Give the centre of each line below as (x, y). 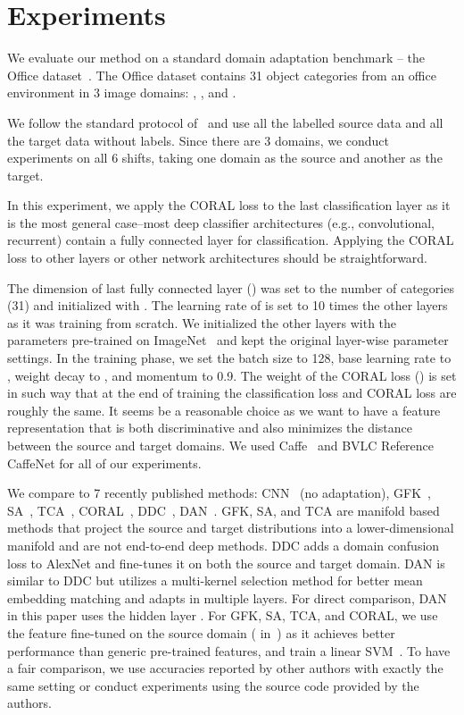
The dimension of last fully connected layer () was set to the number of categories (231, 287)
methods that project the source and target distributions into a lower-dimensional (231, 528)
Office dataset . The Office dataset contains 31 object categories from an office (222, 75)
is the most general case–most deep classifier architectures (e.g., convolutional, (221, 222)
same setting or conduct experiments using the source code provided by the (213, 685)
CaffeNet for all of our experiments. (104, 463)
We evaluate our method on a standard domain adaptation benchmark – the (216, 58)
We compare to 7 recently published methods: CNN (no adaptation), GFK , (220, 493)
